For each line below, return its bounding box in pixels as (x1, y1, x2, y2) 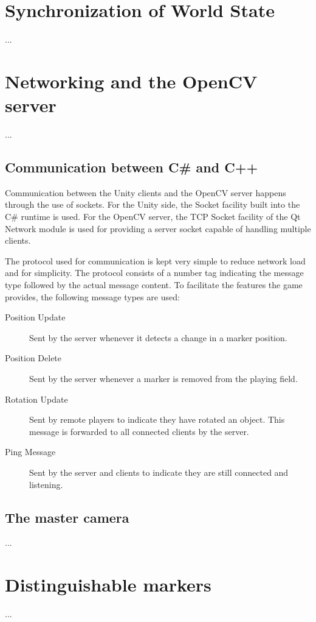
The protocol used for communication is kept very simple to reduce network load (5, 254, 306, 267)
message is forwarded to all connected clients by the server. (29, 425, 249, 437)
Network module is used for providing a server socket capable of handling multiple (5, 222, 311, 235)
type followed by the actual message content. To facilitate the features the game (5, 278, 303, 291)
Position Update (5, 311, 66, 323)
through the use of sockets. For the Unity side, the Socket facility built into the (5, 198, 300, 211)
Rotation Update (5, 392, 68, 405)
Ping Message (5, 445, 56, 458)
